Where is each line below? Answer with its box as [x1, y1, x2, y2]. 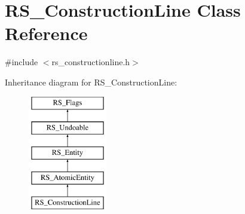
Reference [5, 21, 88, 45]
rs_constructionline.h [51, 56, 130, 68]
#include [5, 56, 38, 68]
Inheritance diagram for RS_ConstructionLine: [5, 75, 177, 88]
